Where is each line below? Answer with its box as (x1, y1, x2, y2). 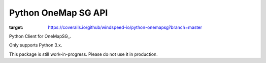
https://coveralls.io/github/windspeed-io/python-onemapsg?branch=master (48, 24, 202, 30)
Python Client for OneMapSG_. (9, 33, 71, 39)
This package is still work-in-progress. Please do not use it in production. (9, 51, 158, 57)
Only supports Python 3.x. (9, 42, 63, 48)
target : (9, 24, 24, 30)
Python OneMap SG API (9, 7, 108, 18)
